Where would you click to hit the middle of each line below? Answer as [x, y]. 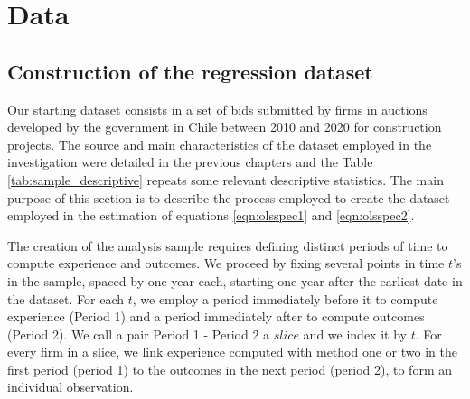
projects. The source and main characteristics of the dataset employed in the [220, 144]
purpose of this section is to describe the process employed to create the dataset [229, 197]
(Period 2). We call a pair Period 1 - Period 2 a [139, 334]
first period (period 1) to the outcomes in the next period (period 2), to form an [230, 369]
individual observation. [70, 387]
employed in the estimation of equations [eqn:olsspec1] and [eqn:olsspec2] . [211, 215]
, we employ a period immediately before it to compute [285, 298]
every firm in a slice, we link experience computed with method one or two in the [232, 352]
